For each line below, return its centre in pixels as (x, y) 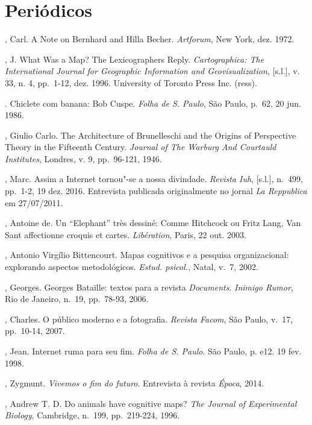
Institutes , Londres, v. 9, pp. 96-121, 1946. (83, 158)
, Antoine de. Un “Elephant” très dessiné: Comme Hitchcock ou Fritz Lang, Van (153, 223)
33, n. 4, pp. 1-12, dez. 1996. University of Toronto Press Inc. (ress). (131, 82)
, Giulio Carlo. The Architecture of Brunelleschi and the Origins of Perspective (151, 135)
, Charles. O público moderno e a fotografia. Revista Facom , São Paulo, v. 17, (149, 319)
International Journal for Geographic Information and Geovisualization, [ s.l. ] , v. (152, 71)
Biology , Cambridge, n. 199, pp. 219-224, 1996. (92, 415)
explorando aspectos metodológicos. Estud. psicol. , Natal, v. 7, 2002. (132, 267)
